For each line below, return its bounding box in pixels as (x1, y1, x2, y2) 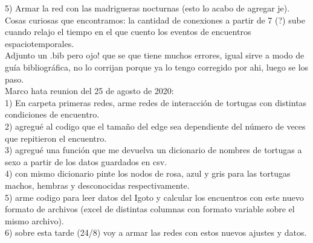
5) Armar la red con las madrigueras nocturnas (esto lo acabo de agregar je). (5, 2, 290, 14)
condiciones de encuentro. (5, 108, 100, 121)
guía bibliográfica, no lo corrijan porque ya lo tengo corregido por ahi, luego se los (5, 60, 309, 73)
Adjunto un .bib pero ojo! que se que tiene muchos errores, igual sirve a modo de (5, 49, 305, 62)
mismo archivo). (5, 214, 64, 227)
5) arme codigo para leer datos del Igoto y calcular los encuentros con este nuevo (5, 191, 304, 203)
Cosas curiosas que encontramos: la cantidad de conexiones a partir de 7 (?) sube (5, 13, 305, 26)
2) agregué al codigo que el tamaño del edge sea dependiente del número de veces (5, 119, 306, 132)
